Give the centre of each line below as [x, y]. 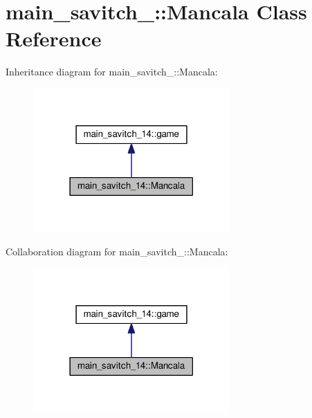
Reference [54, 38]
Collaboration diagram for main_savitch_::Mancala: [117, 252]
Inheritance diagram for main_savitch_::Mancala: [112, 72]
